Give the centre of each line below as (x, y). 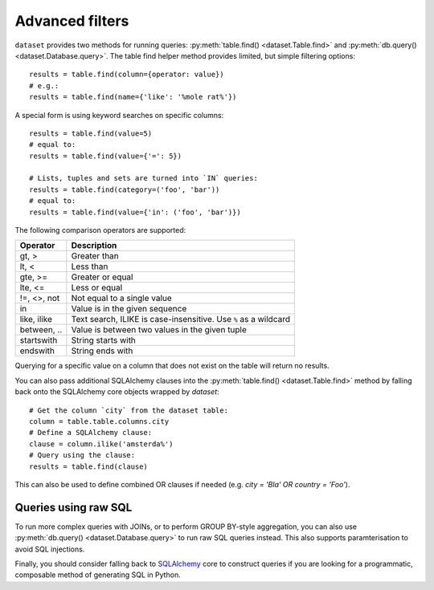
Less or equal (97, 287)
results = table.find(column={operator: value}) (127, 75)
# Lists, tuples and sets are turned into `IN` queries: (144, 178)
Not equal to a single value (121, 299)
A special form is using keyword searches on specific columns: (119, 115)
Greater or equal (102, 277)
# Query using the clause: (82, 455)
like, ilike (36, 319)
